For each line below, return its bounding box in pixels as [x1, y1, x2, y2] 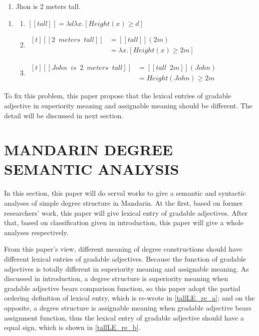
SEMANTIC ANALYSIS [4, 159, 179, 179]
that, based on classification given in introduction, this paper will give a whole [4, 217, 244, 228]
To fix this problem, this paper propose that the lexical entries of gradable [4, 90, 232, 101]
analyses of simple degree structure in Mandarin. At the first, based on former [4, 198, 243, 208]
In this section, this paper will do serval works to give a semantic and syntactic [4, 188, 246, 198]
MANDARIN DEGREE [4, 139, 173, 160]
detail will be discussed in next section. [4, 110, 124, 120]
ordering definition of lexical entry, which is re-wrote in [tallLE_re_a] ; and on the [4, 293, 255, 303]
